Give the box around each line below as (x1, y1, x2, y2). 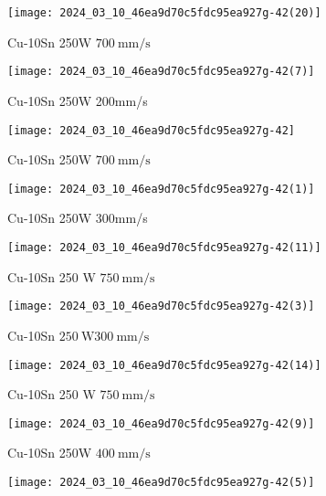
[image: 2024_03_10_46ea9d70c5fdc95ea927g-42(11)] (7, 241, 321, 254)
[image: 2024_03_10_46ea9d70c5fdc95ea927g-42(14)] (7, 358, 321, 372)
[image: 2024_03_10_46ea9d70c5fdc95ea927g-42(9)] (7, 417, 315, 430)
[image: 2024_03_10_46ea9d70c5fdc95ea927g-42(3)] (7, 300, 315, 313)
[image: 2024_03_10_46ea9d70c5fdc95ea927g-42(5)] (7, 476, 315, 489)
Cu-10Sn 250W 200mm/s (7, 90, 148, 110)
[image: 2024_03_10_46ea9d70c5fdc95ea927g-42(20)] (7, 6, 321, 19)
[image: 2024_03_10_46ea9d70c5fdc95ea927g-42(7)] (7, 65, 315, 79)
